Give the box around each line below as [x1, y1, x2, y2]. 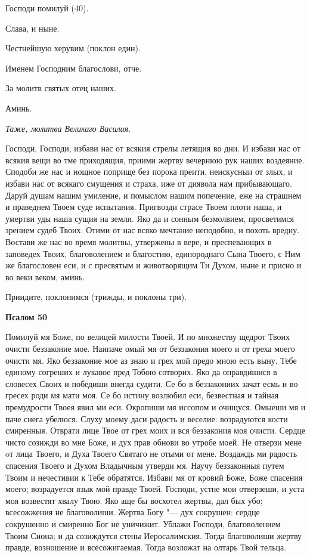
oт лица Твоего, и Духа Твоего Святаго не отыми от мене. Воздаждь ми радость [5, 447, 297, 460]
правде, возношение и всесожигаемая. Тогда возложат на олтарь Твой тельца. [5, 541, 287, 553]
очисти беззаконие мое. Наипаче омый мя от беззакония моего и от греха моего [5, 342, 295, 355]
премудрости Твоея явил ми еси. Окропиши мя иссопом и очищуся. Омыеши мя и [5, 401, 306, 413]
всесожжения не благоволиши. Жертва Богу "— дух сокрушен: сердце [5, 506, 260, 518]
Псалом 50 [5, 310, 47, 323]
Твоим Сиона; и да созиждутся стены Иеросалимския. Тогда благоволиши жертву [5, 529, 302, 541]
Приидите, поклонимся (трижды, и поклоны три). [5, 290, 187, 303]
